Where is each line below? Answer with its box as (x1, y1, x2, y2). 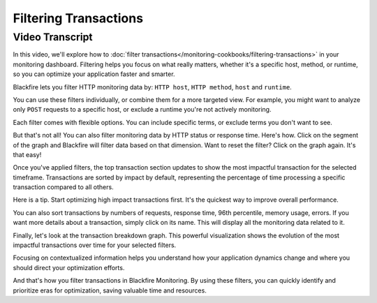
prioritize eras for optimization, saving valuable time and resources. (13, 286, 207, 295)
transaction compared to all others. (13, 183, 114, 191)
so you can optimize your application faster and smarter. (13, 70, 175, 78)
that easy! (13, 150, 42, 158)
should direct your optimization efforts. (13, 263, 125, 272)
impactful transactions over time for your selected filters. (13, 241, 177, 249)
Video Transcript (13, 31, 94, 43)
